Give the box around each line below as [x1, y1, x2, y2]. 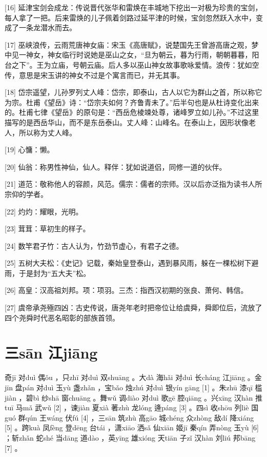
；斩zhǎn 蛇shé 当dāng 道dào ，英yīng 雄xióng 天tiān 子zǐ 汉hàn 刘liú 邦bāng [5, 432, 256, 443]
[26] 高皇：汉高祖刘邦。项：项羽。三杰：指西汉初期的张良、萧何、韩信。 [5, 285, 248, 295]
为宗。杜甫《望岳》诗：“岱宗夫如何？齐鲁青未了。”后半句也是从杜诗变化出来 [5, 96, 259, 107]
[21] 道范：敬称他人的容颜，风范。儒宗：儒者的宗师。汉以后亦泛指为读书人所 [5, 178, 262, 189]
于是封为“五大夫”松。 [18, 267, 91, 278]
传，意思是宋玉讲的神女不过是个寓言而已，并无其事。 [5, 69, 184, 80]
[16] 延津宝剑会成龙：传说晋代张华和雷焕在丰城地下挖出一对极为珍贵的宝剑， [5, 2, 262, 12]
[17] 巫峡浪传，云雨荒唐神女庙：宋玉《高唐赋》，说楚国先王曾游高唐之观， [5, 39, 252, 50]
